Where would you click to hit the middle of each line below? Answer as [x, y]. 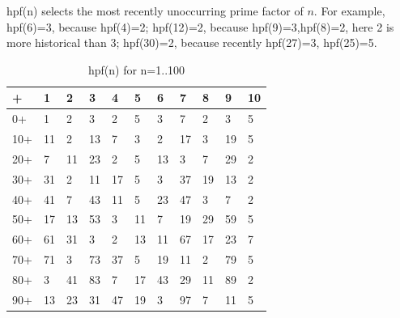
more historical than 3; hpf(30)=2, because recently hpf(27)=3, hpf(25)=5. [192, 42]
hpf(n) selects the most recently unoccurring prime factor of [155, 11]
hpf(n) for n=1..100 [136, 69]
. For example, [349, 11]
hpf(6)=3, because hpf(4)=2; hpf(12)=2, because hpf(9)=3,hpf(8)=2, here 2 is [200, 26]
